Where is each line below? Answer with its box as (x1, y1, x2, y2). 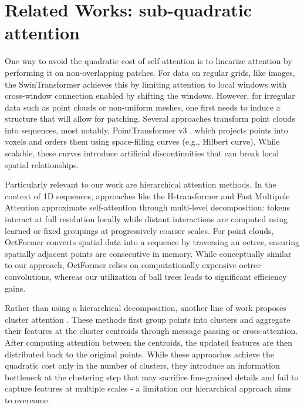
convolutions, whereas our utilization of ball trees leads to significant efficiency (5, 270, 287, 282)
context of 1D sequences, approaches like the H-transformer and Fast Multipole (5, 189, 290, 202)
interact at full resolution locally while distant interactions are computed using (5, 213, 288, 225)
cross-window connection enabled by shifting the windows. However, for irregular (5, 89, 295, 102)
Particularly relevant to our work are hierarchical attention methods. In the (5, 178, 276, 190)
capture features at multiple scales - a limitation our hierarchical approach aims (5, 382, 292, 394)
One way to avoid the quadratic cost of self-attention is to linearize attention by (5, 55, 292, 67)
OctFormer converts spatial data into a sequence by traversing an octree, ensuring (5, 236, 300, 248)
